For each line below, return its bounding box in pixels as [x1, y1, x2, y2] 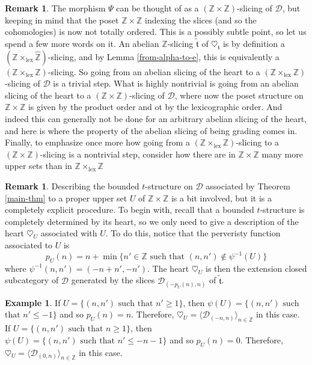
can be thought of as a [116, 2, 199, 14]
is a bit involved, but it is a [171, 191, 272, 204]
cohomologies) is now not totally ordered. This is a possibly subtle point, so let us [5, 25, 307, 38]
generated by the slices [71, 274, 155, 286]
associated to [5, 238, 53, 251]
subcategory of [5, 274, 59, 286]
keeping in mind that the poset [5, 13, 119, 26]
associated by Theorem [206, 179, 290, 192]
